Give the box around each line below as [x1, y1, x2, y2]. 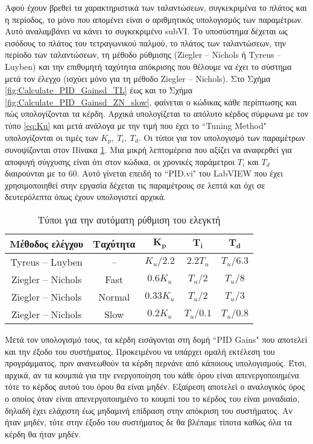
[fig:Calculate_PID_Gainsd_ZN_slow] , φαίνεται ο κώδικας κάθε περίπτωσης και [5, 95, 297, 108]
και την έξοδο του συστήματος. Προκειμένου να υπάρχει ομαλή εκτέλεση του [5, 345, 275, 357]
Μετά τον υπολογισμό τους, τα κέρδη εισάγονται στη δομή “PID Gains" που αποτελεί [5, 333, 308, 345]
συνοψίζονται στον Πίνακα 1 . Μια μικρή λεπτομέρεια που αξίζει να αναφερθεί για [5, 143, 292, 155]
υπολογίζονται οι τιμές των [5, 131, 98, 143]
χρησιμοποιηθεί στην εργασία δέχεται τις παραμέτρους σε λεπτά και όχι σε [5, 178, 265, 191]
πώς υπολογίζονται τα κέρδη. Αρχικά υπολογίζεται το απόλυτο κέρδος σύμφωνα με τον [5, 107, 309, 120]
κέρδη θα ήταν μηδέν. [5, 427, 81, 440]
